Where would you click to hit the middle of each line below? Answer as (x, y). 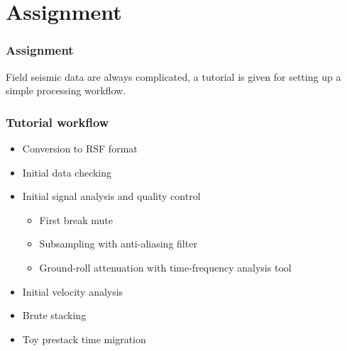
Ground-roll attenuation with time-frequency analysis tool (165, 267)
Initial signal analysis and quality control (111, 196)
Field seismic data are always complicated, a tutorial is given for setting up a (173, 76)
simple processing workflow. (66, 90)
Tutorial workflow (57, 122)
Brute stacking (54, 315)
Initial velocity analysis (73, 291)
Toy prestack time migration (84, 339)
